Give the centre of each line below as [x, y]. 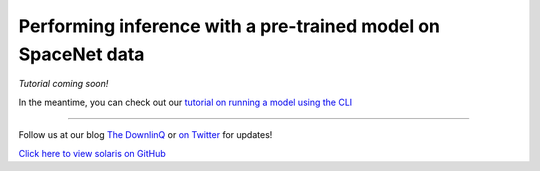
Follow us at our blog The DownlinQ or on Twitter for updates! [145, 135]
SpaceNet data [81, 54]
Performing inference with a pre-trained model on [229, 26]
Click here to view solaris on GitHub [92, 153]
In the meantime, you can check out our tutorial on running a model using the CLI [185, 102]
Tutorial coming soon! [63, 84]
